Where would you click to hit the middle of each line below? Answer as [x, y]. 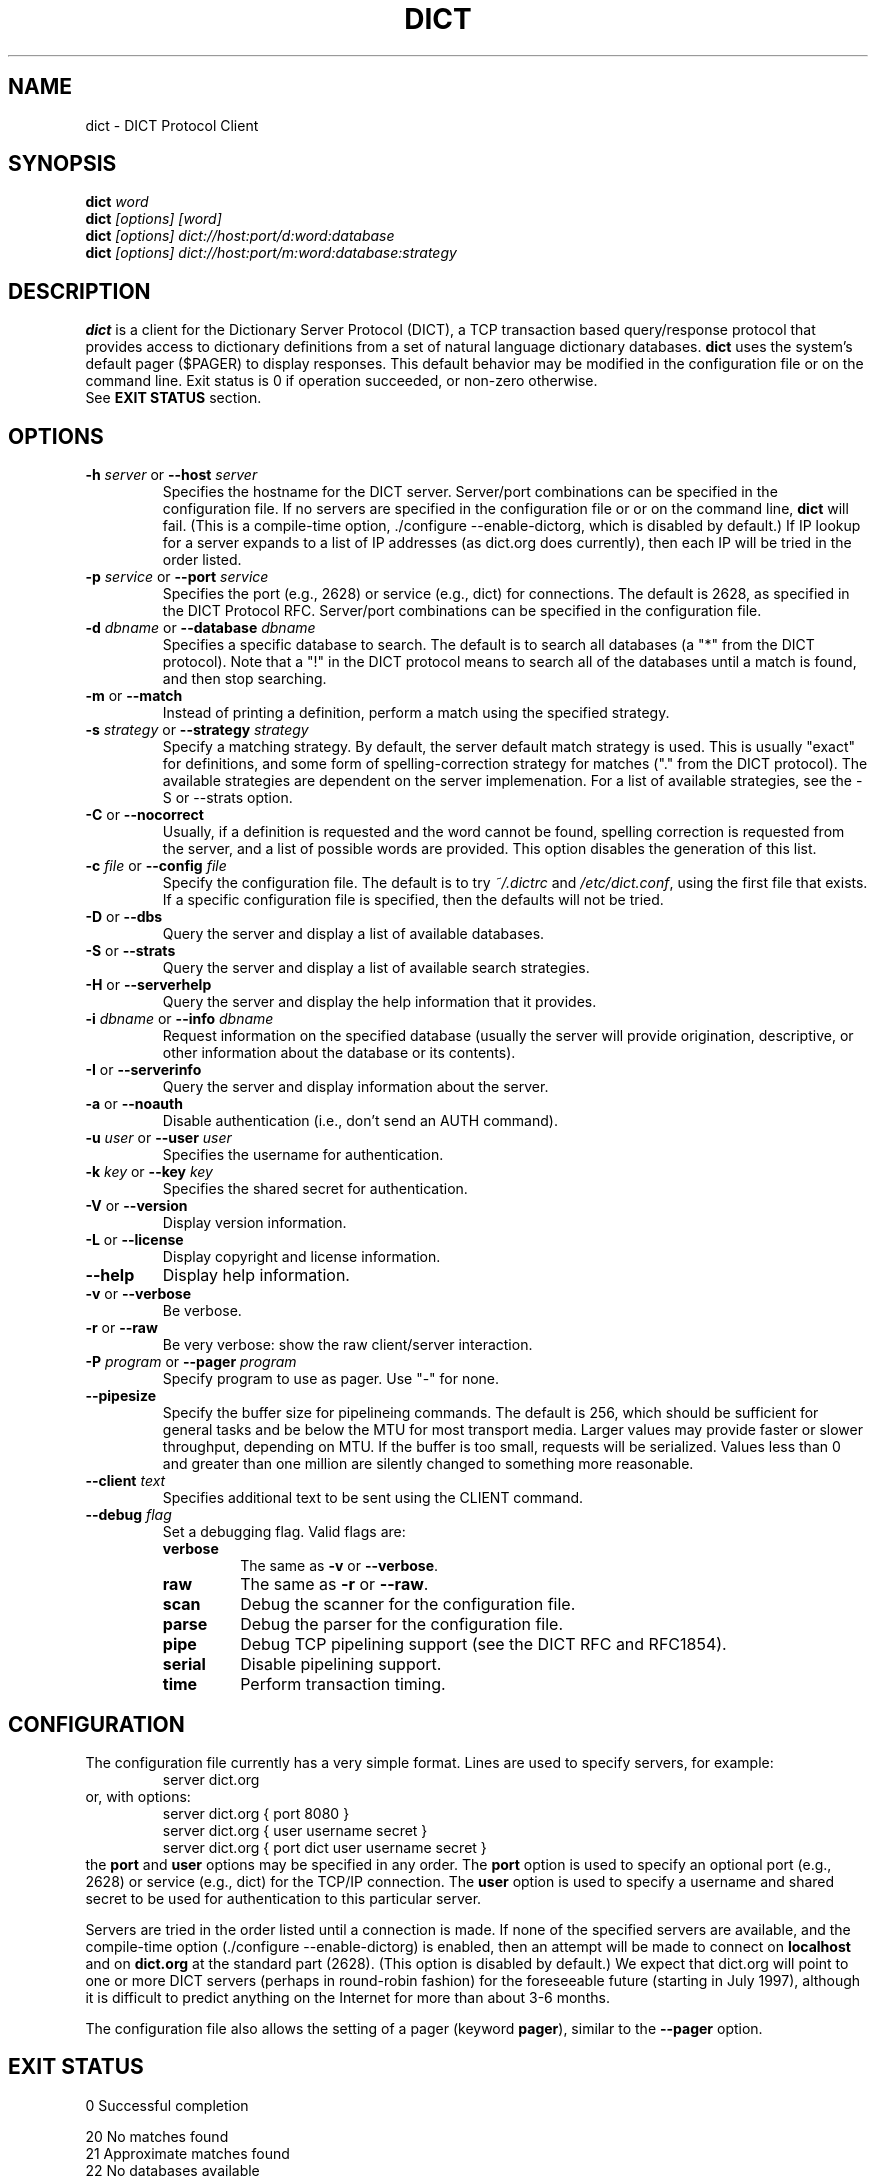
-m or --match [134, 696]
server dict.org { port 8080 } [256, 1813]
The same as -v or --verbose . [339, 1566]
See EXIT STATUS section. [173, 398]
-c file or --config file [156, 866]
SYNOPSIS [62, 164]
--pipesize [120, 1396]
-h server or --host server [171, 475]
